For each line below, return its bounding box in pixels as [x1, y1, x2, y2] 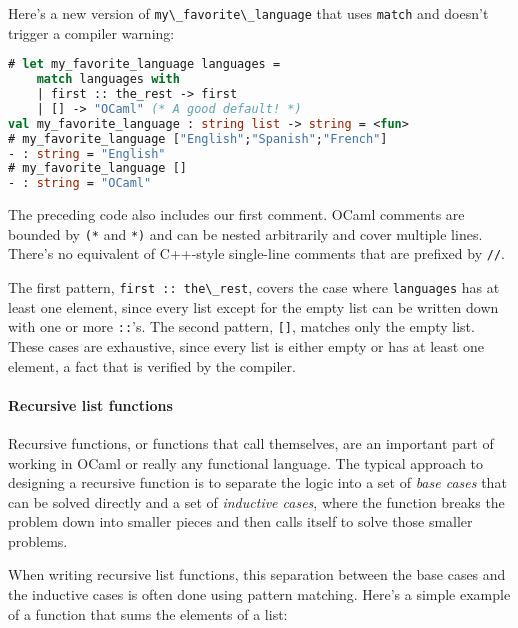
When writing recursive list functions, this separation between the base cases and [8, 564, 506, 585]
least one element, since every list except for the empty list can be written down [8, 296, 499, 317]
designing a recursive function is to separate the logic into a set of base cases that [8, 472, 507, 493]
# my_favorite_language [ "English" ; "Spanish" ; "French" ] [8, 131, 388, 146]
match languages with [36, 72, 180, 87]
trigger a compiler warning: [8, 22, 175, 43]
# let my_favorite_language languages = [8, 57, 281, 72]
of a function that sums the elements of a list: [8, 603, 288, 624]
